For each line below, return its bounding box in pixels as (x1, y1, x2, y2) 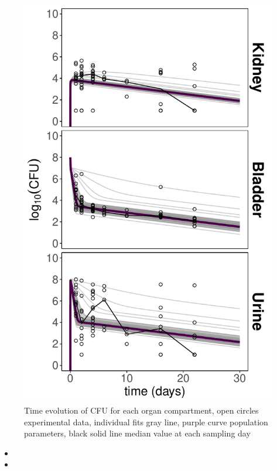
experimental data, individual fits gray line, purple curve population (24, 415, 268, 428)
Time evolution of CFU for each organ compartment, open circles (24, 404, 259, 416)
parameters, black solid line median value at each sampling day (24, 427, 251, 439)
